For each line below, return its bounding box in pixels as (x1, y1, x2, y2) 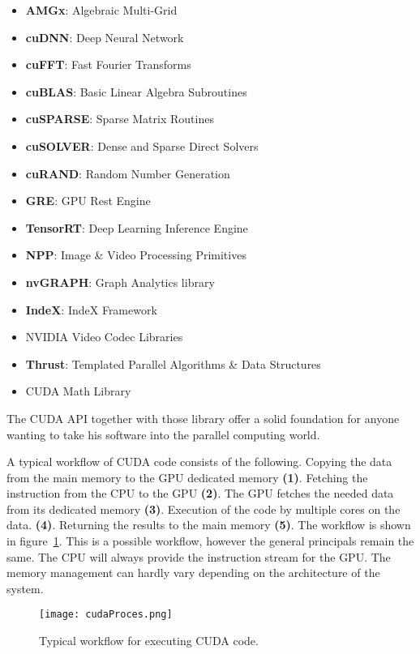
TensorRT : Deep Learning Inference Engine (25, 219, 248, 236)
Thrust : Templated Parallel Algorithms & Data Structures (25, 355, 321, 372)
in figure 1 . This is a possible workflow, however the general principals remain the (6, 532, 414, 549)
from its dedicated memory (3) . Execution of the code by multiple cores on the (6, 500, 401, 517)
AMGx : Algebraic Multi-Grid (25, 2, 178, 18)
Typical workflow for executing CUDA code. (39, 632, 259, 649)
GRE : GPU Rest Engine (25, 192, 151, 209)
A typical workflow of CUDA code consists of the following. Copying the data (6, 453, 392, 470)
